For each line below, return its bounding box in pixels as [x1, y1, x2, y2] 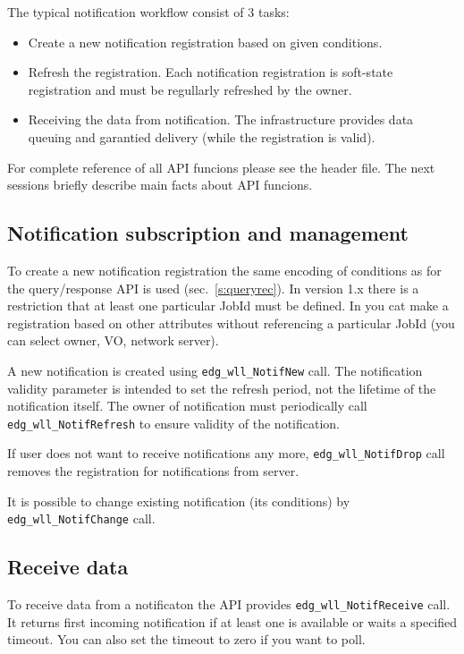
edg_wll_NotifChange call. [7, 509, 156, 528]
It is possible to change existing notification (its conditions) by [7, 491, 350, 510]
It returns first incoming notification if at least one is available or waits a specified [7, 612, 458, 631]
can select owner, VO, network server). [7, 331, 219, 350]
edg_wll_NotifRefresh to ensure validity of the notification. [7, 413, 340, 432]
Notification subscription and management [7, 219, 409, 247]
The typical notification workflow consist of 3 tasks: [7, 3, 290, 21]
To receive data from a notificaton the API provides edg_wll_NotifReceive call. [7, 595, 451, 614]
